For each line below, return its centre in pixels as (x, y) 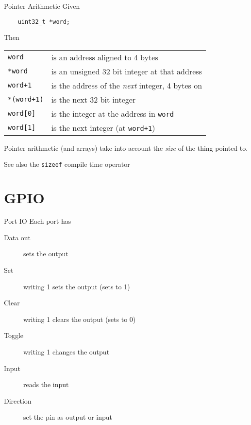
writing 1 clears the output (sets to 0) (80, 319)
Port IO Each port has (38, 221)
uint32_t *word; (44, 22)
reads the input (46, 384)
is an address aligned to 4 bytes (105, 57)
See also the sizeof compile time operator (67, 164)
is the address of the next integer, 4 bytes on (127, 85)
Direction (18, 400)
